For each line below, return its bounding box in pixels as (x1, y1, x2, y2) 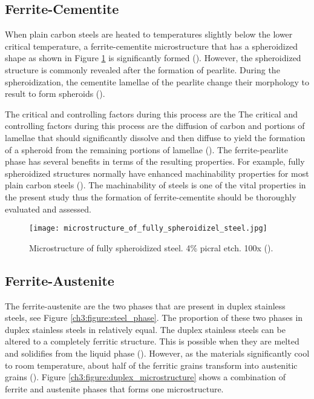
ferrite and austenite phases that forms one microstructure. (5, 382, 224, 395)
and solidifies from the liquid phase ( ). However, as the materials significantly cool (5, 346, 310, 359)
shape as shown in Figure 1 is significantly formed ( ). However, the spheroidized (5, 51, 301, 64)
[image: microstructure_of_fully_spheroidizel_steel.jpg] (29, 224, 267, 233)
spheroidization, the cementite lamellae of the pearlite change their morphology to (5, 75, 310, 88)
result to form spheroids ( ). (5, 87, 105, 100)
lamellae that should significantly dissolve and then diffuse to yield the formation (5, 131, 306, 143)
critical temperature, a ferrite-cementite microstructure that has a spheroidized (5, 39, 298, 52)
